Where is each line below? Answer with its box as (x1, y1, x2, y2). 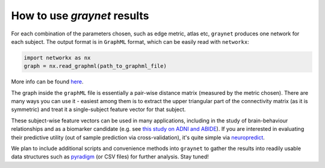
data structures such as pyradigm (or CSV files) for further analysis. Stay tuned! (11, 153, 209, 160)
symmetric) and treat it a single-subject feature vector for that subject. (11, 106, 186, 113)
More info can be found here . (11, 78, 84, 85)
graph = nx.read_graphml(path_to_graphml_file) (23, 63, 167, 70)
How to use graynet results (11, 9, 149, 22)
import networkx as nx (23, 54, 91, 61)
